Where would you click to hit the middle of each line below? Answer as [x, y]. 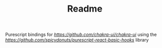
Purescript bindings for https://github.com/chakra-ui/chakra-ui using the [81, 35]
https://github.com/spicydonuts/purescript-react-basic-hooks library [77, 40]
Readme [85, 9]
